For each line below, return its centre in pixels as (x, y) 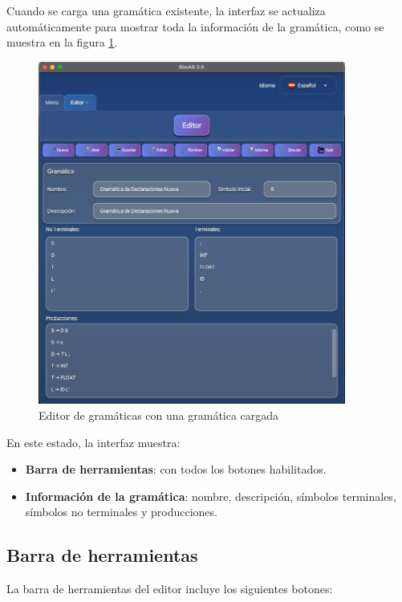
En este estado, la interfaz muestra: (93, 442)
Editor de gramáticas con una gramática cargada (159, 415)
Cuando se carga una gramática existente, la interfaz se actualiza (166, 10)
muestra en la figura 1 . (62, 42)
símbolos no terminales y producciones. (121, 512)
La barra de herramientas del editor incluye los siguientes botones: (170, 589)
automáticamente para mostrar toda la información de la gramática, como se (195, 26)
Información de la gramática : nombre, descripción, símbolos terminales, (211, 496)
